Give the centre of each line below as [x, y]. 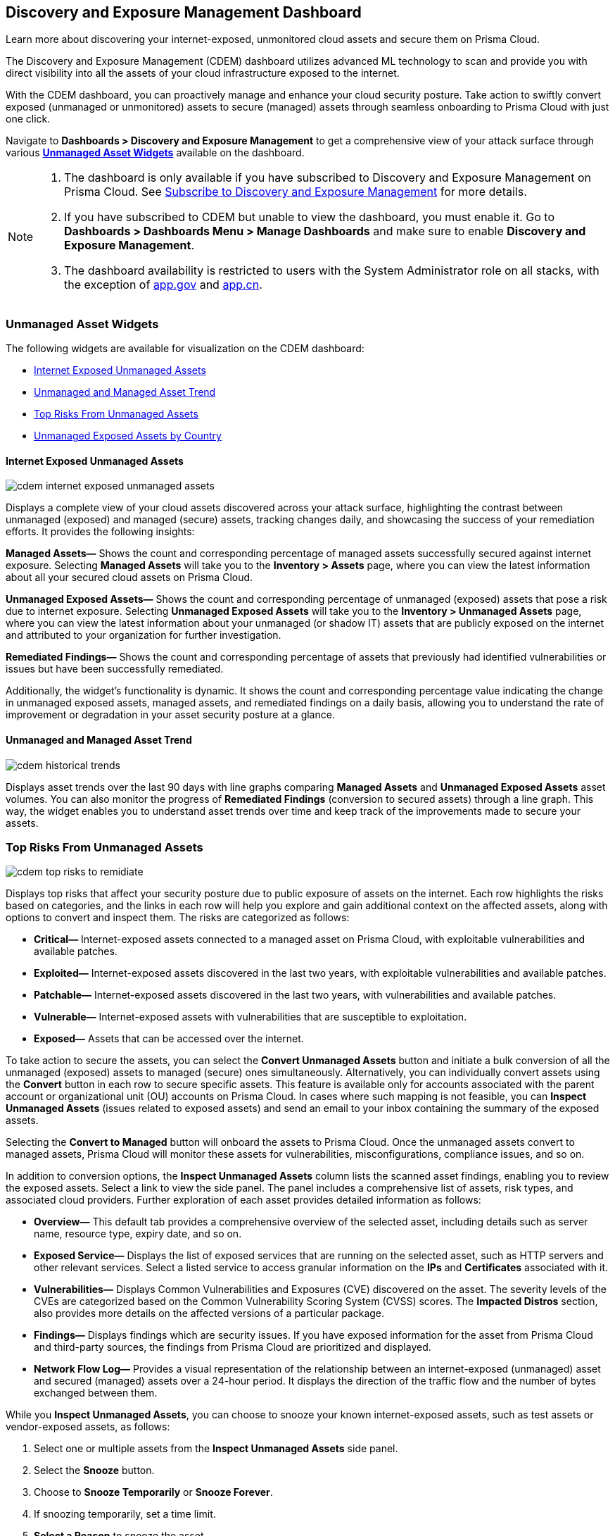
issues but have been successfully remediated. [115, 669]
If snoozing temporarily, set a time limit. [125, 1514]
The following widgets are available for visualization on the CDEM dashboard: [185, 349]
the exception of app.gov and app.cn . [163, 285]
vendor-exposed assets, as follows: [88, 1427]
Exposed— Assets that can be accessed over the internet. [169, 1039]
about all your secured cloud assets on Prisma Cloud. [129, 577]
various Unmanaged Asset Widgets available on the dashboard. [155, 153]
